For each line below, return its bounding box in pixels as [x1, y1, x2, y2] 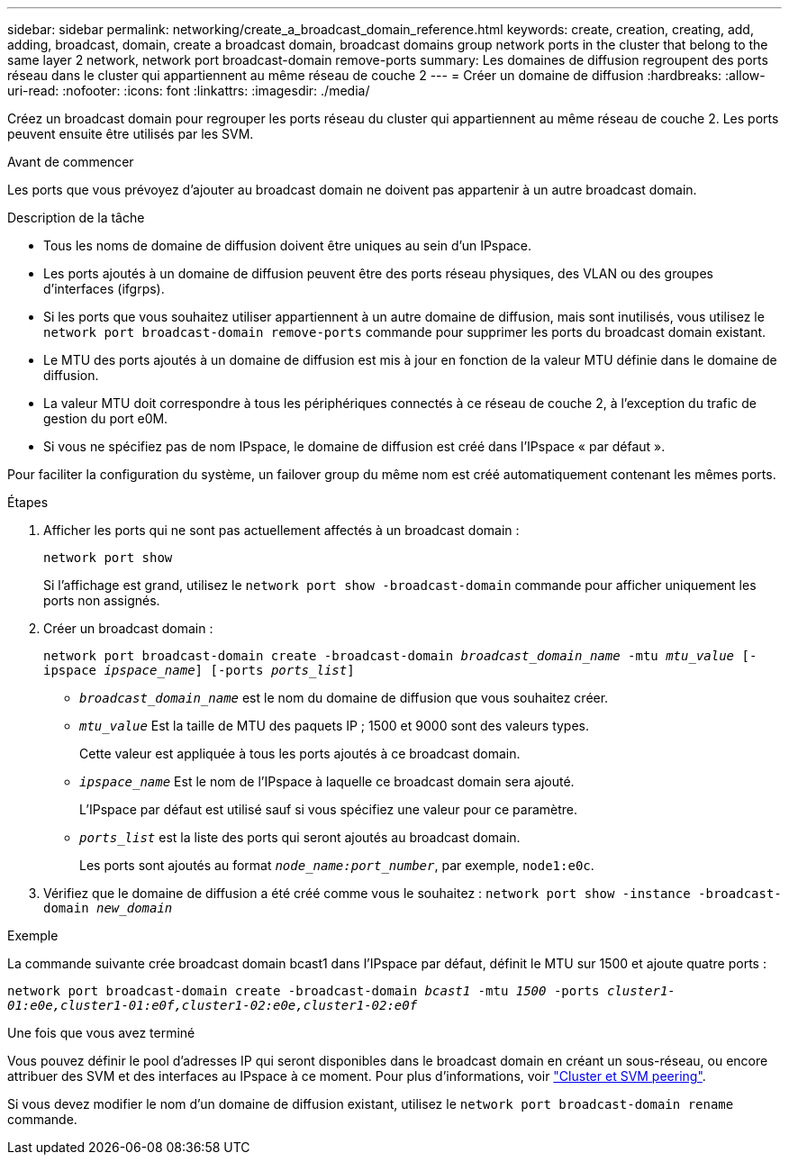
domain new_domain [43, 901, 173, 915]
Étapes [7, 495, 49, 510]
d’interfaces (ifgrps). [43, 281, 165, 296]
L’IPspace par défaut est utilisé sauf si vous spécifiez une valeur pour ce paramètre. [79, 802, 578, 817]
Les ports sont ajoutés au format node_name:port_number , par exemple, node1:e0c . [79, 858, 594, 873]
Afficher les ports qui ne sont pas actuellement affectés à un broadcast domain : [43, 522, 520, 538]
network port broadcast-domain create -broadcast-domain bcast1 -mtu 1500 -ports [7, 984, 600, 998]
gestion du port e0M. [43, 411, 168, 426]
